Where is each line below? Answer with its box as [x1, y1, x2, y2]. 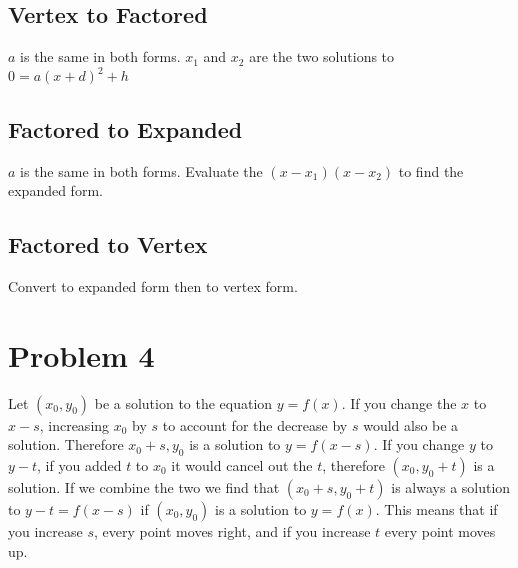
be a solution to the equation [94, 392, 273, 413]
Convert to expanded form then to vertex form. [8, 275, 298, 296]
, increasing [39, 414, 110, 435]
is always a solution [391, 477, 511, 497]
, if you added [37, 455, 122, 475]
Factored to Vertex [8, 229, 208, 260]
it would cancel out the [171, 455, 313, 475]
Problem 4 [8, 334, 155, 375]
